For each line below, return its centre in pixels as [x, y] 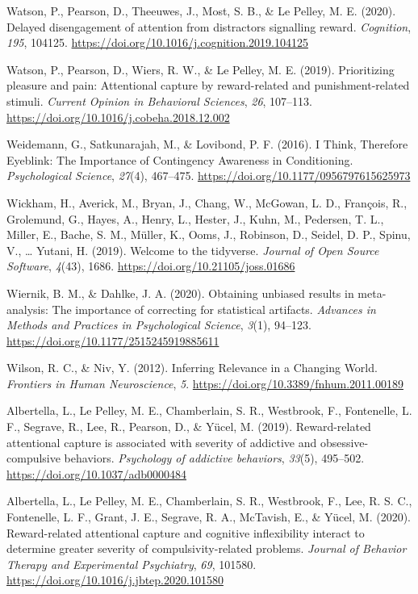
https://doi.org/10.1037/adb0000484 [96, 473]
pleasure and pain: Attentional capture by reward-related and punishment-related [208, 85]
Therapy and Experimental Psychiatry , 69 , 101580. [132, 564]
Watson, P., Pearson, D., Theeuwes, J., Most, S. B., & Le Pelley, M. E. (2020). [201, 10]
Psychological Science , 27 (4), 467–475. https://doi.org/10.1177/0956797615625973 [209, 176]
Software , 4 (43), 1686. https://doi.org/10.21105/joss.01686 [151, 266]
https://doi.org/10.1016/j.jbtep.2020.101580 [115, 580]
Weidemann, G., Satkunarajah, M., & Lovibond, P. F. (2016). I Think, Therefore [207, 144]
